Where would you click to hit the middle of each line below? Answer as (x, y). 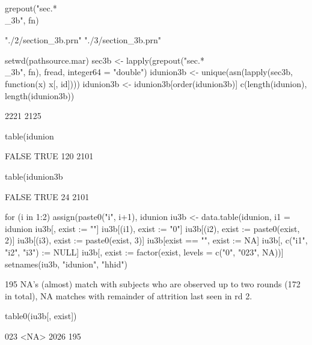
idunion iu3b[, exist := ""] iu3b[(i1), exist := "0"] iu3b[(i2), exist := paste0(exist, (152, 228)
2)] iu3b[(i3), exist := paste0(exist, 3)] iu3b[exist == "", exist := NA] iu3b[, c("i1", (156, 240)
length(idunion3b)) (40, 95)
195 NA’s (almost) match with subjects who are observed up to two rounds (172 (153, 284)
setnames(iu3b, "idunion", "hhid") (66, 264)
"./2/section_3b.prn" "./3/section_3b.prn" (83, 40)
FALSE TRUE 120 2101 (49, 156)
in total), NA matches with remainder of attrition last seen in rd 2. (129, 295)
